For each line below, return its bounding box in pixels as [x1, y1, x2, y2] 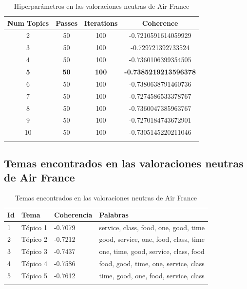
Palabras [99, 209, 129, 219]
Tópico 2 [21, 234, 47, 244]
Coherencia [54, 209, 93, 219]
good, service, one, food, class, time [99, 234, 205, 244]
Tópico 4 [21, 258, 47, 269]
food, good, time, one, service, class [99, 258, 205, 269]
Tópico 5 [21, 270, 47, 280]
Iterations [84, 18, 118, 28]
